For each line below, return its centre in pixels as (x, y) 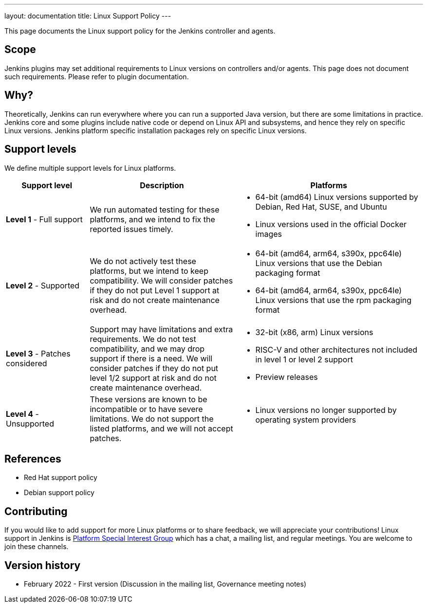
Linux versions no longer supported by (326, 410)
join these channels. (37, 547)
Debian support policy (59, 493)
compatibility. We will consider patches (161, 280)
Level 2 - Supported (43, 285)
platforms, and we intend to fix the (152, 219)
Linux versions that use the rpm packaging (334, 300)
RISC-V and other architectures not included (336, 349)
